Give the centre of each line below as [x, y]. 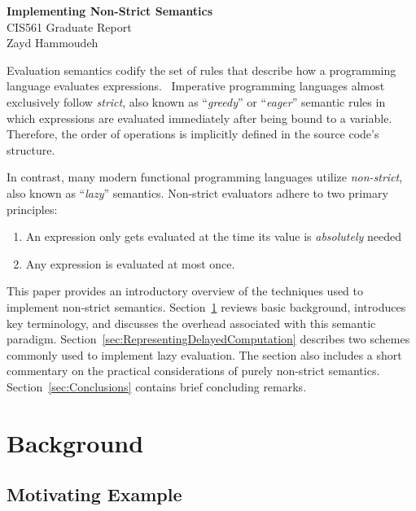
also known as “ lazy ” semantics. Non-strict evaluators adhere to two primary [197, 192]
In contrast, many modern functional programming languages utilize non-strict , [205, 177]
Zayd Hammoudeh [53, 43]
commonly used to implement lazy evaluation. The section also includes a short [204, 354]
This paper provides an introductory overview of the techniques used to [185, 291]
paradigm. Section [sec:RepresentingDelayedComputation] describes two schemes [208, 339]
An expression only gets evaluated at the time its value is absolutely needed [213, 236]
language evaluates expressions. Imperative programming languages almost [196, 86]
